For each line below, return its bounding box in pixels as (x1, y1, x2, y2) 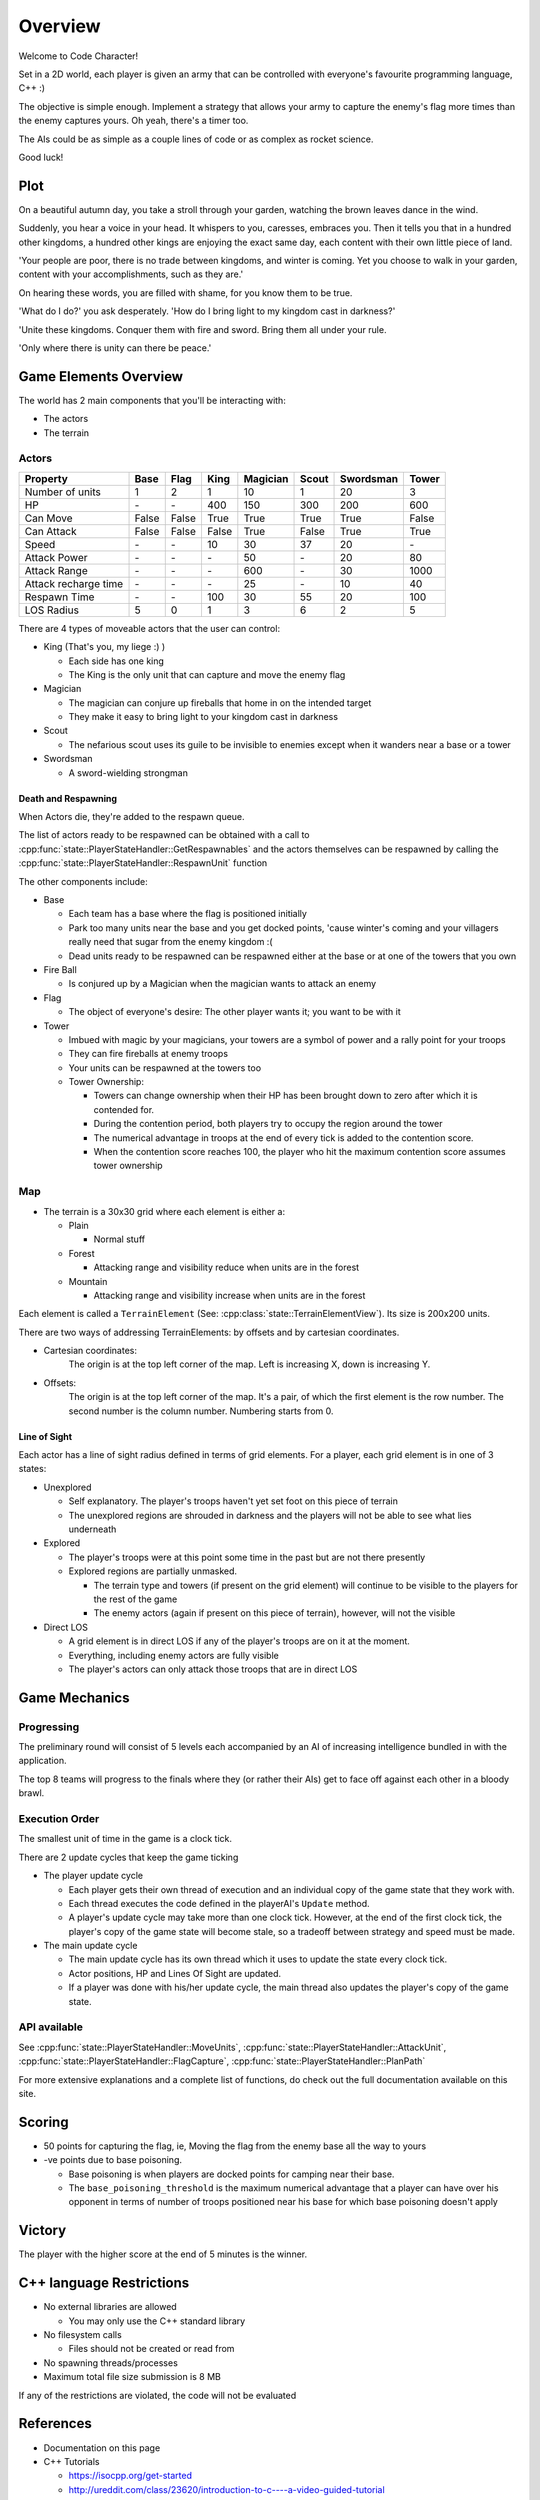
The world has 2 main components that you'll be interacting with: (18, 394, 287, 406)
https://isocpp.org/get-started (68, 2470, 192, 2482)
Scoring (18, 2113, 69, 2130)
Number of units (24, 485, 102, 499)
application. (18, 1755, 67, 1767)
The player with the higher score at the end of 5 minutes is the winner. (18, 2248, 308, 2260)
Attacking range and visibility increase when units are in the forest (93, 1289, 366, 1301)
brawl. (18, 1787, 45, 1799)
